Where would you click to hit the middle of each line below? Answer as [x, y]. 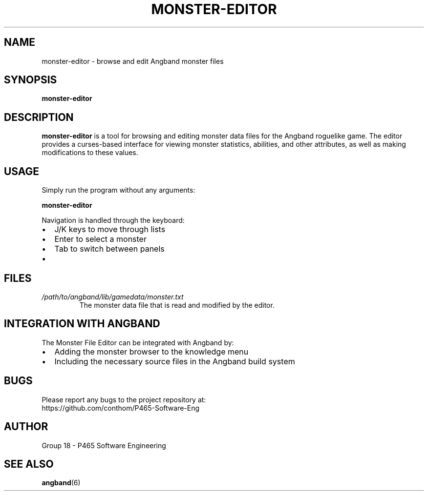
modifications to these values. [90, 153]
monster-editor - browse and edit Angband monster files [133, 61]
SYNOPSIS [31, 80]
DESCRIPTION [39, 117]
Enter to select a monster [100, 239]
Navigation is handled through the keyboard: [113, 220]
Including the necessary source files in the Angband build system [175, 361]
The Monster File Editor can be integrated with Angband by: [138, 342]
